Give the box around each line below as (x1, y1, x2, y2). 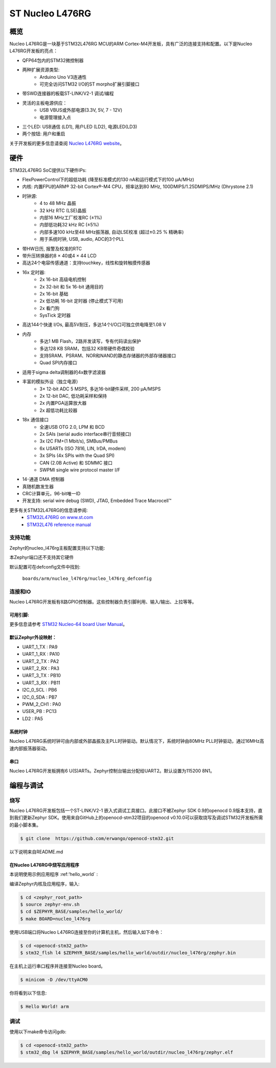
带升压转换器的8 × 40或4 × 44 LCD (22, 253, 97, 259)
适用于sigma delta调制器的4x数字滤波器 (22, 369, 106, 375)
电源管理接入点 (39, 114, 71, 120)
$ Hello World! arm (20, 1004, 69, 1010)
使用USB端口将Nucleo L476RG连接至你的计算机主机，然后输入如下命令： (9, 929, 164, 935)
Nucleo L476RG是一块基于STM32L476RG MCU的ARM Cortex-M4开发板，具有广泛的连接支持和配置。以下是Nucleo (9, 41, 252, 47)
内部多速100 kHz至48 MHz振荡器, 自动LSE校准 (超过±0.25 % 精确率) (39, 228, 184, 235)
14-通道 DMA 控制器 (22, 476, 65, 483)
